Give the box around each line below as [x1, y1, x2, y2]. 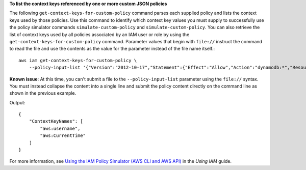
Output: [9, 99, 25, 105]
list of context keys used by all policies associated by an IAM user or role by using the [9, 31, 190, 38]
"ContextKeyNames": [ [29, 119, 84, 124]
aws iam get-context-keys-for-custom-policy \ [18, 58, 137, 63]
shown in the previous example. [9, 90, 76, 96]
